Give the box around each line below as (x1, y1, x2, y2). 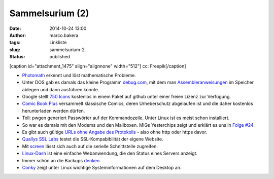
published (49, 54, 71, 60)
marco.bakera (49, 32, 79, 38)
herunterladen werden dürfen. (22, 108, 85, 114)
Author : (9, 32, 26, 38)
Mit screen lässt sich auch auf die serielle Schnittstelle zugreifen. (22, 143, 158, 149)
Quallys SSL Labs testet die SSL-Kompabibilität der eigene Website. (22, 136, 163, 142)
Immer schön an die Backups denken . (22, 157, 101, 163)
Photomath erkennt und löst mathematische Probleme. (22, 72, 136, 78)
